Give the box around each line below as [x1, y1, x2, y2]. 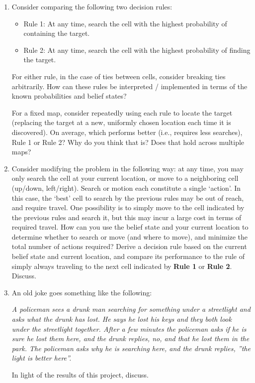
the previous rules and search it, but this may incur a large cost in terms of [11, 212, 242, 222]
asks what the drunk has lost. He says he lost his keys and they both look [11, 314, 232, 324]
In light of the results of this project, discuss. [11, 370, 149, 380]
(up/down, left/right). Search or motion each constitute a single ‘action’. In [11, 182, 241, 193]
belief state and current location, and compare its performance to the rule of [11, 251, 245, 261]
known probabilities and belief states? [11, 91, 127, 101]
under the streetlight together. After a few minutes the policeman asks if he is [11, 323, 247, 334]
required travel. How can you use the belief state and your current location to [11, 222, 249, 232]
